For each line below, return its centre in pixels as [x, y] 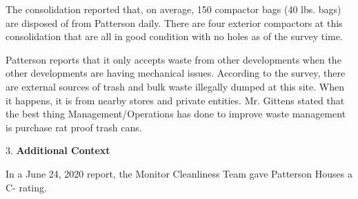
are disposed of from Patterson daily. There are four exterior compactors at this [174, 22]
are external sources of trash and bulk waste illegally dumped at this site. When [175, 86]
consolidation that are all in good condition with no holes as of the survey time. [174, 36]
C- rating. [26, 187]
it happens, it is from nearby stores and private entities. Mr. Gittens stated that [175, 100]
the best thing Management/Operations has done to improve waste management [176, 114]
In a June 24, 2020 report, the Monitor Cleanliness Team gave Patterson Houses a [179, 173]
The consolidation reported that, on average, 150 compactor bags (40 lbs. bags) [173, 9]
